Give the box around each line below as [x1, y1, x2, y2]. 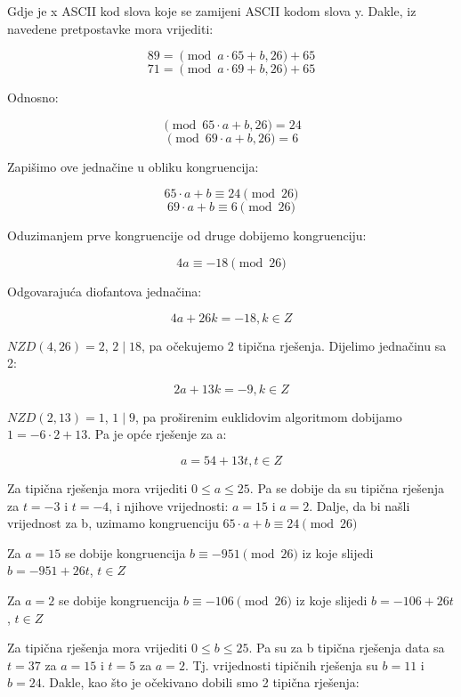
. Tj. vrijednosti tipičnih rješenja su [184, 655, 378, 674]
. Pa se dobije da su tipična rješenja [249, 478, 445, 497]
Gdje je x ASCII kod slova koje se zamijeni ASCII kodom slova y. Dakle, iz [7, 2, 417, 20]
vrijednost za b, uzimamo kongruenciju [7, 514, 219, 532]
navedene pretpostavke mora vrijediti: [7, 19, 214, 37]
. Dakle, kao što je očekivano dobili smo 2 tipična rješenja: [41, 673, 360, 692]
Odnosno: [7, 88, 59, 107]
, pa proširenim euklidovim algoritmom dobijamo [134, 407, 402, 425]
